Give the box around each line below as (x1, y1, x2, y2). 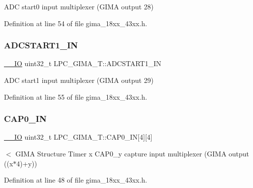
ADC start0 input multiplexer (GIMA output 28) (4, 1, 154, 11)
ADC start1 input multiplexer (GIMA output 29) (4, 75, 154, 85)
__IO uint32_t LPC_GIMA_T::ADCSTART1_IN (4, 58, 162, 69)
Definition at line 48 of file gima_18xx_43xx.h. (4, 175, 147, 185)
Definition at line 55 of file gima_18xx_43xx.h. (4, 91, 147, 102)
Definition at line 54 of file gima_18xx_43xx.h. (4, 18, 147, 28)
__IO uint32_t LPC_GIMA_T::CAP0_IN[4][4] (4, 132, 153, 142)
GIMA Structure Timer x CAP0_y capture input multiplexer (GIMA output (15, 149, 250, 158)
